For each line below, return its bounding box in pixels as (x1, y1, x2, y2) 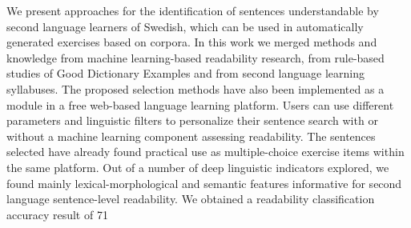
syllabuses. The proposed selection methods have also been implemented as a (6, 80, 385, 97)
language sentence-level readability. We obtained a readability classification (6, 190, 375, 207)
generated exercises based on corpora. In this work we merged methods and (6, 34, 377, 50)
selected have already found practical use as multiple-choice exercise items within (6, 143, 405, 160)
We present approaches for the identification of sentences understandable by (6, 2, 379, 18)
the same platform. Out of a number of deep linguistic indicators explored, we (6, 158, 389, 175)
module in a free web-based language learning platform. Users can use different (6, 96, 394, 113)
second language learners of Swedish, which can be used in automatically (6, 18, 364, 34)
